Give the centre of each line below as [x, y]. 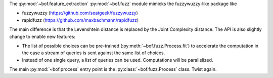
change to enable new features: [42, 36]
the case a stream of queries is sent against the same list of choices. [94, 53]
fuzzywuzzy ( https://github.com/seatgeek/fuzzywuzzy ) [80, 13]
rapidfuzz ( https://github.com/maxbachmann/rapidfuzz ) [80, 20]
